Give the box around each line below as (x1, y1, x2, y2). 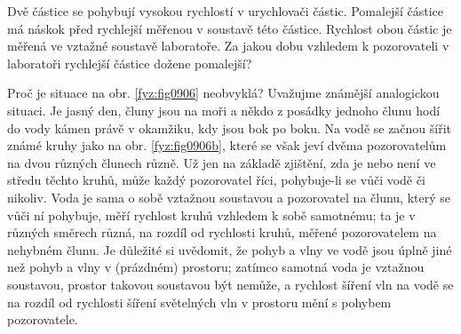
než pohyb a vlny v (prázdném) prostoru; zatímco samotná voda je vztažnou (7, 258, 425, 276)
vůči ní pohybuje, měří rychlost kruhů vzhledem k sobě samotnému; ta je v (7, 205, 416, 224)
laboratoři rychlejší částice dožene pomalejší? (7, 53, 252, 72)
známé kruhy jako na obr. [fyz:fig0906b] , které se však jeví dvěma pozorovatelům (7, 136, 447, 155)
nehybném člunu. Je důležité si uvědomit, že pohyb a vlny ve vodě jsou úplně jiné (7, 240, 452, 258)
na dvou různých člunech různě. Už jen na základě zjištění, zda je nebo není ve (7, 153, 436, 171)
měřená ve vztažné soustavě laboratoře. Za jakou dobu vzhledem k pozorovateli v (7, 36, 449, 55)
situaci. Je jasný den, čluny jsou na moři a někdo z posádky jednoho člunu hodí (7, 100, 441, 119)
